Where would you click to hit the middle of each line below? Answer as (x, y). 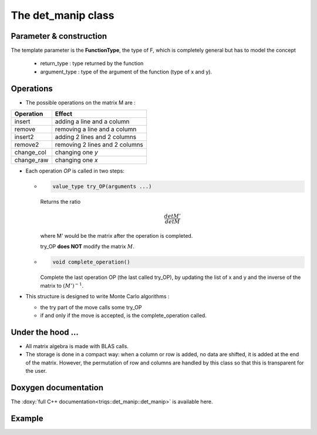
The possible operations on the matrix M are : (81, 102)
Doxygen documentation (57, 387)
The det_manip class (63, 15)
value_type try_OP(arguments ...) (102, 187)
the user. (36, 371)
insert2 (24, 137)
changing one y (76, 153)
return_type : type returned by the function (92, 63)
